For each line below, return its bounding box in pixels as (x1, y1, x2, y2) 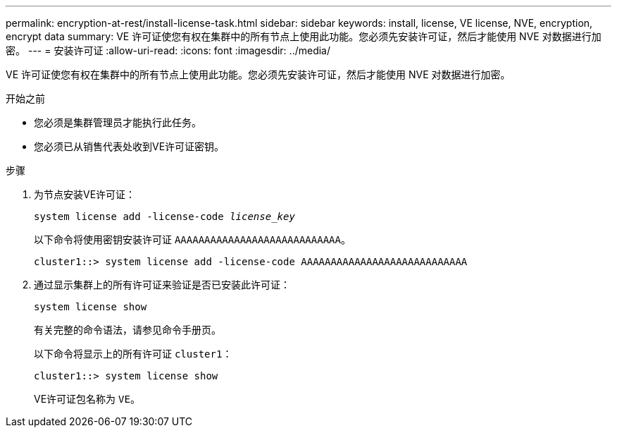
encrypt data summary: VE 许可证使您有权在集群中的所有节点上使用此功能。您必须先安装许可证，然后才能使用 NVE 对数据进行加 (6, 30, 602, 42)
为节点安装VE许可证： (34, 188, 136, 200)
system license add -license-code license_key (34, 211, 295, 222)
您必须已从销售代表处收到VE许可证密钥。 (34, 140, 225, 152)
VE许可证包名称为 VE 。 (34, 393, 140, 405)
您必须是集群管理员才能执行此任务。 (34, 116, 201, 128)
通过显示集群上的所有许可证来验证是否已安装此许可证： (34, 279, 290, 291)
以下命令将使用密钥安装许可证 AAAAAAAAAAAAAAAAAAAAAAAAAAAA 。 (34, 233, 351, 245)
